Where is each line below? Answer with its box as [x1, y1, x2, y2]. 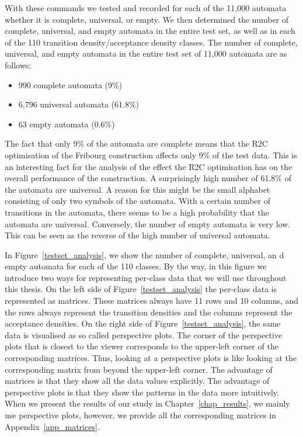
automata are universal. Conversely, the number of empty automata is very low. [5, 217, 291, 230]
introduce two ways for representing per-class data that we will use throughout [5, 271, 287, 283]
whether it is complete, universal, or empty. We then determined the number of [5, 13, 289, 25]
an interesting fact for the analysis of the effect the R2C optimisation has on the [5, 160, 292, 172]
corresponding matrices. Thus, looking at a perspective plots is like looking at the [5, 352, 297, 364]
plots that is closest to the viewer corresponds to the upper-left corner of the [5, 340, 278, 352]
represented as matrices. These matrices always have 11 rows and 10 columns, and [5, 294, 299, 307]
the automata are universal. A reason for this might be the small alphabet [5, 183, 270, 195]
